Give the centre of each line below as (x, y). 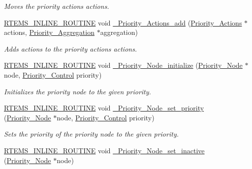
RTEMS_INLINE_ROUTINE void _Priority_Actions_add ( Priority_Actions (123, 22)
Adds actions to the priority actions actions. (71, 48)
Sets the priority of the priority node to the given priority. (91, 134)
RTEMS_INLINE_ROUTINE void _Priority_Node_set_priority (104, 108)
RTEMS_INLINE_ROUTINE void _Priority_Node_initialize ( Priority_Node (123, 65)
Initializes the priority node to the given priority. (78, 91)
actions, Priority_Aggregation (49, 32)
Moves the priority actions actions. (57, 6)
